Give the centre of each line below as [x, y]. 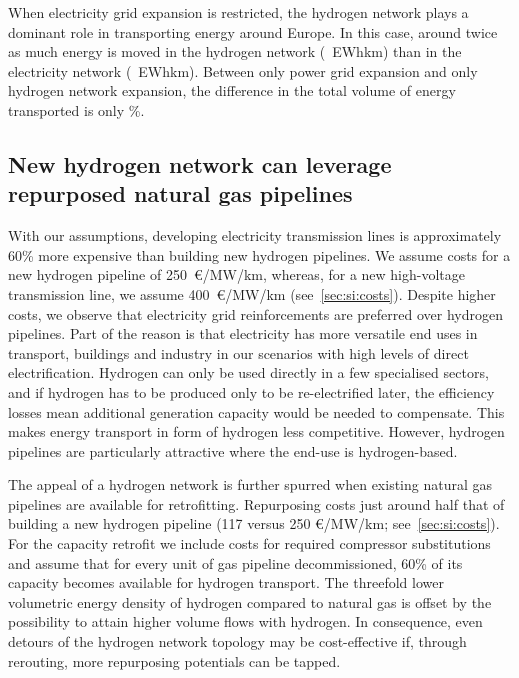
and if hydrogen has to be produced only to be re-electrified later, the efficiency [251, 391]
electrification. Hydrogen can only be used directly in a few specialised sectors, [248, 372]
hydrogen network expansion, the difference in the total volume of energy [232, 90]
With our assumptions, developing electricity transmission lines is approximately [255, 235]
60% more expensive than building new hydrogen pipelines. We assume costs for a [259, 254]
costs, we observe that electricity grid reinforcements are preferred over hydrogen [255, 313]
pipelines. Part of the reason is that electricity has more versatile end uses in [243, 333]
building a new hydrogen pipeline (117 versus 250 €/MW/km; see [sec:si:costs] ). [254, 523]
